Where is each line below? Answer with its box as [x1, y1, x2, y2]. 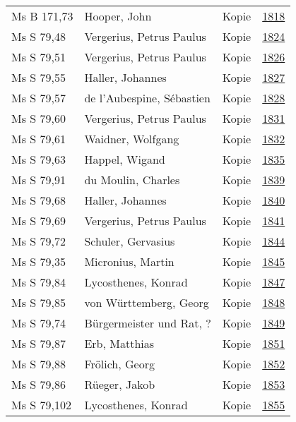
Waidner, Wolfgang [84, 131, 179, 147]
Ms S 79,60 [11, 110, 66, 126]
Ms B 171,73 [11, 8, 73, 24]
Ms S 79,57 [11, 90, 66, 106]
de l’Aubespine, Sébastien [84, 90, 211, 106]
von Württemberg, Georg [84, 294, 209, 311]
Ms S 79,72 [11, 233, 66, 249]
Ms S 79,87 [11, 335, 66, 351]
